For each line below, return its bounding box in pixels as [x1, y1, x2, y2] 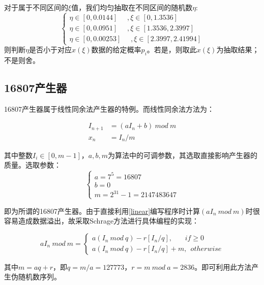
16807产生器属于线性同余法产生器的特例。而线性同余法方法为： [4, 103, 214, 114]
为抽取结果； [216, 44, 259, 55]
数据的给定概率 [91, 44, 141, 55]
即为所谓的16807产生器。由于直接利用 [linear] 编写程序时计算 [4, 205, 200, 216]
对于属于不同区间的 [4, 2, 68, 12]
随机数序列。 [18, 271, 61, 282]
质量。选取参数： [4, 160, 61, 170]
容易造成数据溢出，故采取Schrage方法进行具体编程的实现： [4, 215, 199, 226]
